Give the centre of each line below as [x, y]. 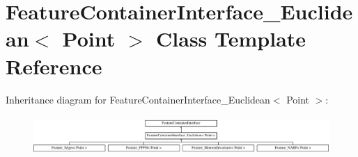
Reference [54, 66]
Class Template [231, 39]
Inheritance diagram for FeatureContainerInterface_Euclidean [138, 99]
